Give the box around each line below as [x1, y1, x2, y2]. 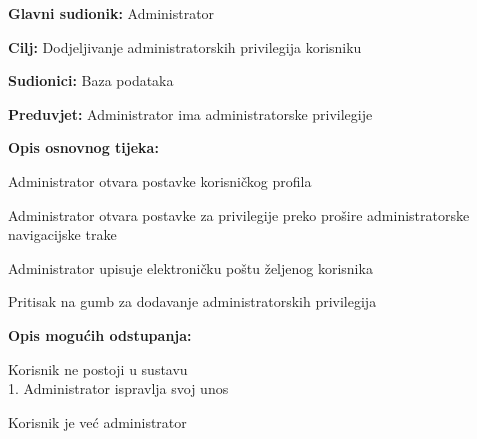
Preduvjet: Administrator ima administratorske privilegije [8, 103, 373, 124]
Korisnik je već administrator [8, 411, 187, 432]
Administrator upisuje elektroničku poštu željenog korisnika [8, 257, 373, 278]
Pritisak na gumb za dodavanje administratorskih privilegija [8, 291, 377, 312]
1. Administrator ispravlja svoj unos [8, 378, 229, 399]
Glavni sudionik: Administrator [8, 3, 215, 23]
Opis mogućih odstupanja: [8, 324, 192, 345]
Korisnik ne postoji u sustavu [8, 358, 188, 379]
